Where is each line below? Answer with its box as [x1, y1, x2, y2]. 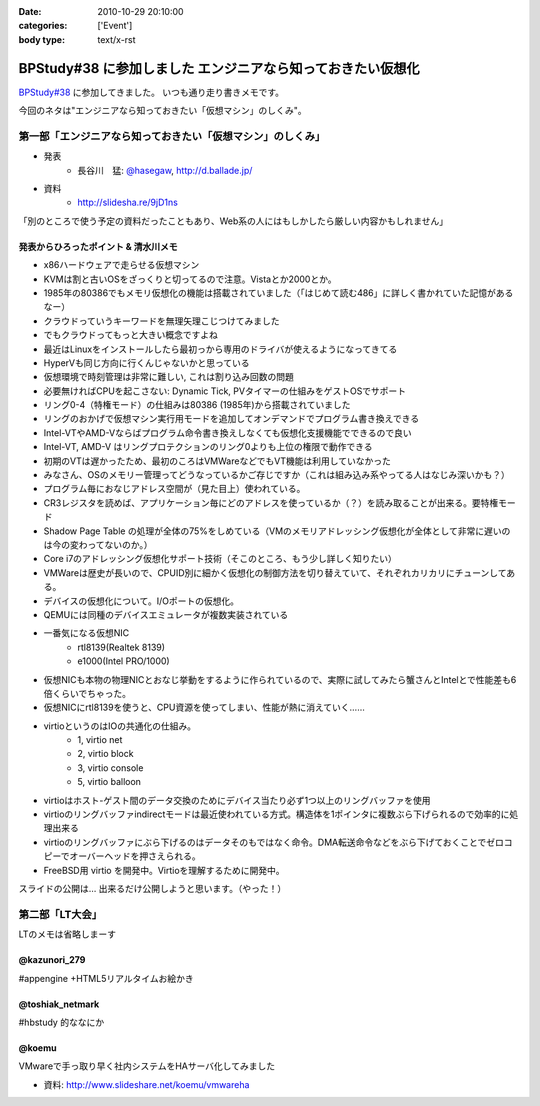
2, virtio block [77, 748, 134, 760]
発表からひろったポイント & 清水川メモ [18, 240, 179, 252]
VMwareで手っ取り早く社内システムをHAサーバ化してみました [18, 1060, 275, 1072]
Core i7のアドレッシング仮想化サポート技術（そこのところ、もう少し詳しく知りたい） [43, 553, 397, 565]
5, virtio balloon [77, 776, 142, 788]
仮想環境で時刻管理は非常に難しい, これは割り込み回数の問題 [43, 371, 294, 383]
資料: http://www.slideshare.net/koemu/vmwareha [43, 1078, 250, 1090]
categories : [18, 20, 68, 32]
